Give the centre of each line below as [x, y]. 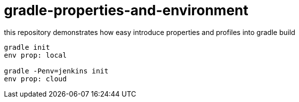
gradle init [27, 47]
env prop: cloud [35, 79]
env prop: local [35, 55]
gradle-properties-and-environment [126, 10]
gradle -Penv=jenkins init [56, 71]
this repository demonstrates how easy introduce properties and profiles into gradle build [150, 32]
